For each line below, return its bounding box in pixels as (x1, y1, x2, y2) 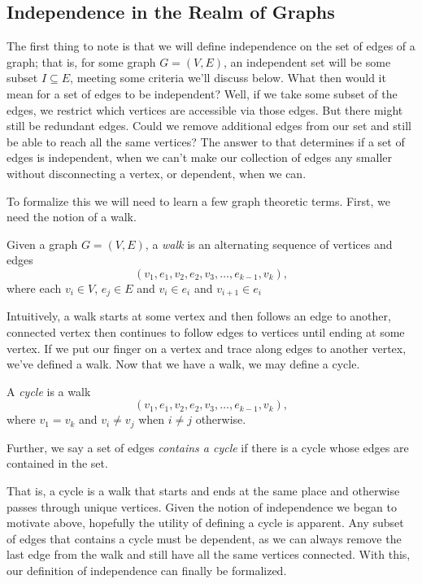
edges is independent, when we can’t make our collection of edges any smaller (7, 149, 392, 166)
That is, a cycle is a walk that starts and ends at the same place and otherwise (7, 482, 400, 499)
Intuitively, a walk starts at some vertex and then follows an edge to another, (7, 307, 391, 325)
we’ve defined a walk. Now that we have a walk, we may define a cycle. (7, 355, 360, 373)
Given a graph (7, 235, 78, 252)
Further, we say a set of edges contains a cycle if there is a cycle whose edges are (7, 438, 409, 455)
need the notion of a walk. (7, 208, 137, 225)
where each (7, 279, 62, 296)
